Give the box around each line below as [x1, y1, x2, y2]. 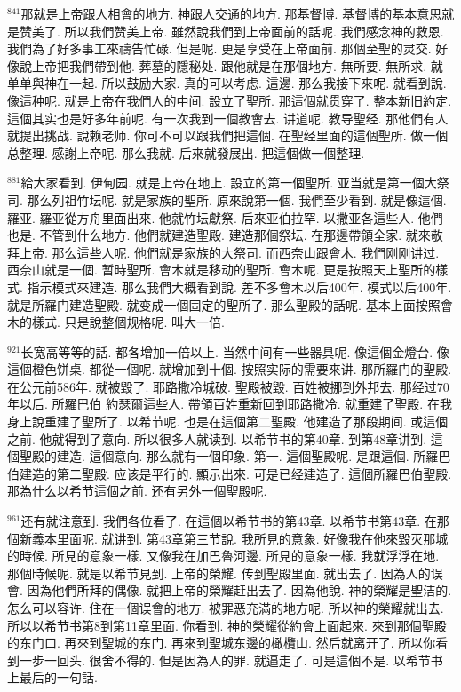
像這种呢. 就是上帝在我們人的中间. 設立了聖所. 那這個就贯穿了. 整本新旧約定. [7, 91, 452, 109]
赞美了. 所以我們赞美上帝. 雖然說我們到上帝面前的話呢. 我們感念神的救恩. [19, 21, 444, 40]
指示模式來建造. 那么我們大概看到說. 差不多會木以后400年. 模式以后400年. [27, 277, 452, 296]
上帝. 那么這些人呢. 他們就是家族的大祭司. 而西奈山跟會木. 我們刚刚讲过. [19, 243, 440, 261]
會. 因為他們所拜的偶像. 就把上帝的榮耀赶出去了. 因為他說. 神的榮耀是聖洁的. [7, 581, 452, 600]
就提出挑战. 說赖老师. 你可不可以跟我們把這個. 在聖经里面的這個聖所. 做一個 [7, 126, 449, 145]
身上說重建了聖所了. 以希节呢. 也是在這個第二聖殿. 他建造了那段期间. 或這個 [7, 412, 449, 431]
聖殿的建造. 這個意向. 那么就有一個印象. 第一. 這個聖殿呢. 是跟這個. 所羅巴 [19, 447, 451, 465]
